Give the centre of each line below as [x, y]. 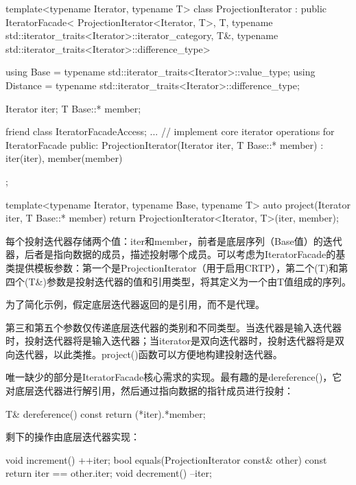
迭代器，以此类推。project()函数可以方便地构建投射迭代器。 [149, 354]
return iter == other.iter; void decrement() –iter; [109, 473]
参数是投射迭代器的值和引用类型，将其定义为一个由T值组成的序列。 [199, 281]
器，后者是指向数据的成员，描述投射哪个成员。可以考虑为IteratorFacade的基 [176, 254]
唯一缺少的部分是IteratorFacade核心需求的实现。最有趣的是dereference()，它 [174, 377]
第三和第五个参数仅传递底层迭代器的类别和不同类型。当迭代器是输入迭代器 [174, 327]
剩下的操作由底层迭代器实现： [73, 437]
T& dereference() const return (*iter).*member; [106, 413]
